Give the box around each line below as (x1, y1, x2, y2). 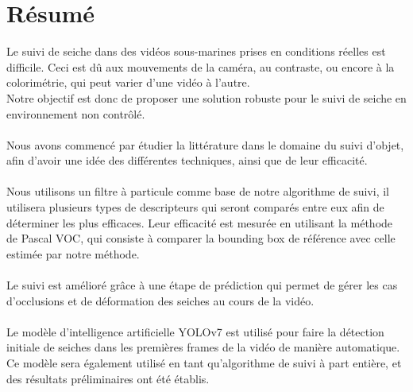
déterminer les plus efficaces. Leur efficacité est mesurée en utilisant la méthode (6, 214, 393, 231)
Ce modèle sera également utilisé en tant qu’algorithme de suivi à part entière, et (6, 355, 402, 371)
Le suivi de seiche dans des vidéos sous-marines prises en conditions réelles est (6, 43, 386, 60)
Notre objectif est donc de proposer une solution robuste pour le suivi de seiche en (6, 89, 407, 106)
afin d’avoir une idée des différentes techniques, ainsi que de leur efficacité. (6, 152, 368, 169)
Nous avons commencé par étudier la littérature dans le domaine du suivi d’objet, (6, 136, 404, 153)
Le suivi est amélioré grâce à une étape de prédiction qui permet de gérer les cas (6, 277, 398, 293)
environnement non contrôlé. (6, 105, 145, 122)
